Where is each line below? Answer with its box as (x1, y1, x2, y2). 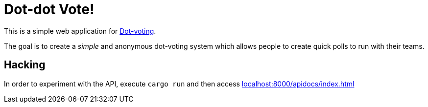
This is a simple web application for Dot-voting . (4, 26, 156, 35)
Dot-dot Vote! (4, 1, 95, 18)
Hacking (4, 59, 46, 71)
